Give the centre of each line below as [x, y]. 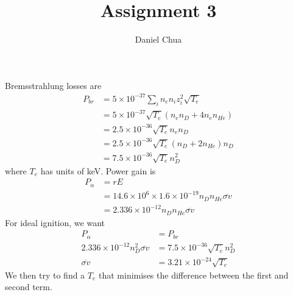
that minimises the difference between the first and [193, 275]
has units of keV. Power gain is [98, 170]
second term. [29, 287]
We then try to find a [45, 275]
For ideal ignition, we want [55, 222]
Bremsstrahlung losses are [53, 85]
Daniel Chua [158, 39]
